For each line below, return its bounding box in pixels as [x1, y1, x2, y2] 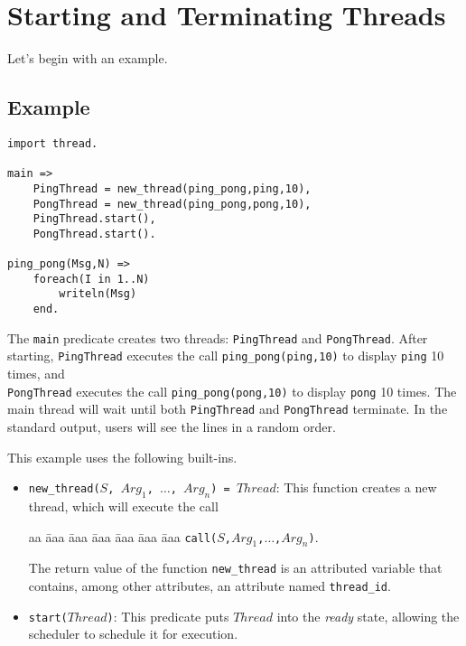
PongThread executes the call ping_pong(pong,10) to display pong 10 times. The [7, 381, 457, 400]
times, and [7, 364, 65, 383]
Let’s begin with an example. [7, 49, 168, 68]
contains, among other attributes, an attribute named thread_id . [28, 576, 391, 595]
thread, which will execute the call [28, 497, 219, 515]
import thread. [7, 136, 98, 150]
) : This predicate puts [107, 606, 229, 625]
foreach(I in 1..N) [33, 272, 150, 286]
